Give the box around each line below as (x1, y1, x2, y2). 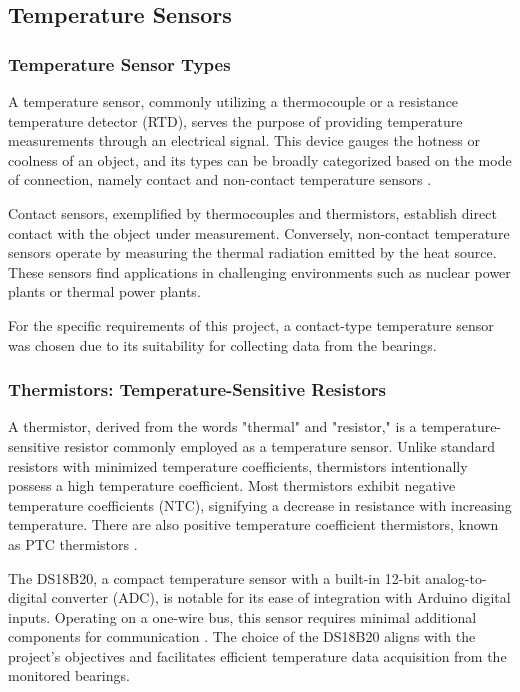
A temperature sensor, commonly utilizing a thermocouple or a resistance (8, 91, 459, 111)
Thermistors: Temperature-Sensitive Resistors (8, 377, 387, 402)
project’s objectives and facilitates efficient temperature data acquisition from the (8, 645, 507, 666)
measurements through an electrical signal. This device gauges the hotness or (8, 130, 480, 151)
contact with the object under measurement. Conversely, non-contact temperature (8, 222, 510, 243)
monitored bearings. (8, 665, 130, 686)
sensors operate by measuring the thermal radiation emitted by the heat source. (8, 242, 497, 263)
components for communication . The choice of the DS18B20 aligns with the (8, 626, 476, 647)
